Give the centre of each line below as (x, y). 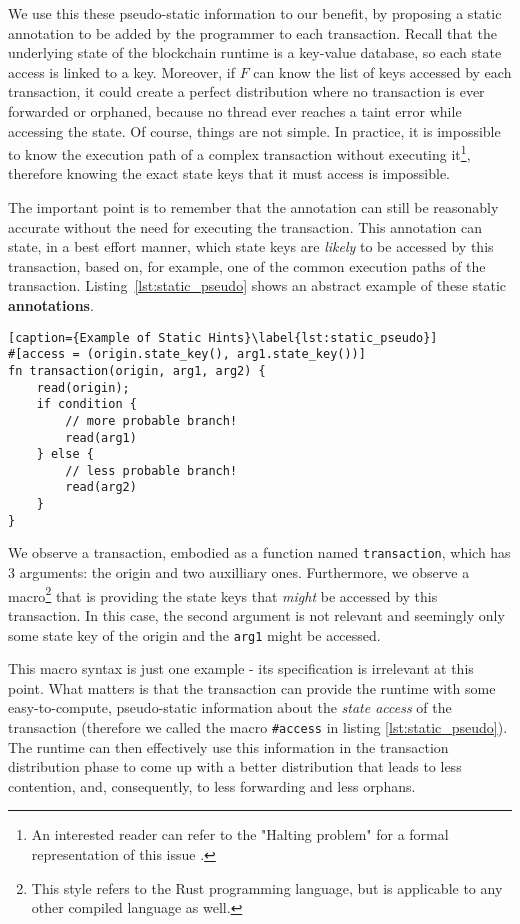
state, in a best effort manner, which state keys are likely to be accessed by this (251, 246)
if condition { (86, 404)
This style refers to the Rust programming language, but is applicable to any (267, 887)
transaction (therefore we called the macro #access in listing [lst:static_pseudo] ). (258, 726)
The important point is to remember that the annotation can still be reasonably (253, 207)
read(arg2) (101, 487)
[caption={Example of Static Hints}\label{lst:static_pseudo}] (223, 337)
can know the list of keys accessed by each (382, 71)
